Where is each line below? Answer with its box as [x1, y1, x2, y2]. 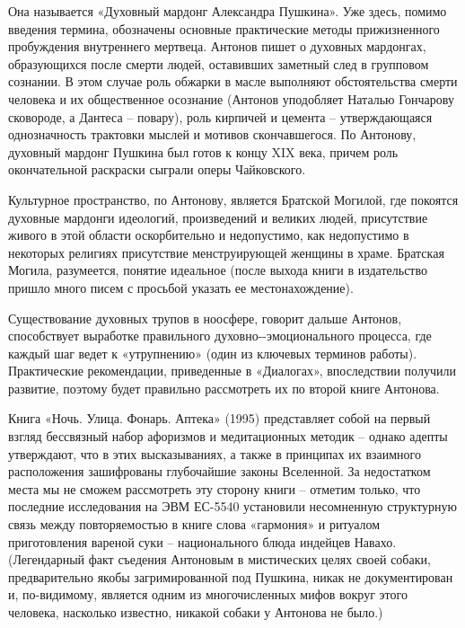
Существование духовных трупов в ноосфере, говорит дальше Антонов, [8, 308, 402, 327]
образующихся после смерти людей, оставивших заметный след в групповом [8, 54, 429, 73]
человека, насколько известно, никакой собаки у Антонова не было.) [8, 603, 383, 621]
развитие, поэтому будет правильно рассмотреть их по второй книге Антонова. [8, 378, 440, 397]
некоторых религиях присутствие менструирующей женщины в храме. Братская [8, 243, 444, 261]
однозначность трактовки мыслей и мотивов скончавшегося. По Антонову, [8, 125, 417, 144]
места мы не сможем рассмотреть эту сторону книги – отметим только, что [8, 479, 421, 498]
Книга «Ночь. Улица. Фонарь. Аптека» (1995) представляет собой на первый [8, 409, 431, 428]
